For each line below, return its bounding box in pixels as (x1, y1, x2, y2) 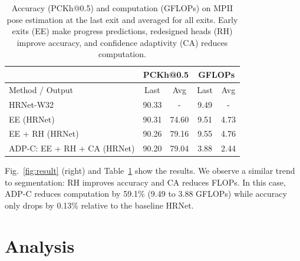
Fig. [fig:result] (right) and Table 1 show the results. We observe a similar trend (5, 164, 295, 177)
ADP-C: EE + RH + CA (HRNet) (9, 142, 135, 154)
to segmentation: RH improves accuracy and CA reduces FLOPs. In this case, (5, 176, 286, 188)
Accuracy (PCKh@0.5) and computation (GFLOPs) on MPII (11, 2, 233, 14)
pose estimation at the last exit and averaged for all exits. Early (6, 13, 238, 25)
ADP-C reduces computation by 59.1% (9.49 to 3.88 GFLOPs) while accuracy (5, 187, 287, 200)
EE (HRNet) (9, 113, 55, 125)
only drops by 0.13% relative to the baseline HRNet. (5, 199, 194, 212)
